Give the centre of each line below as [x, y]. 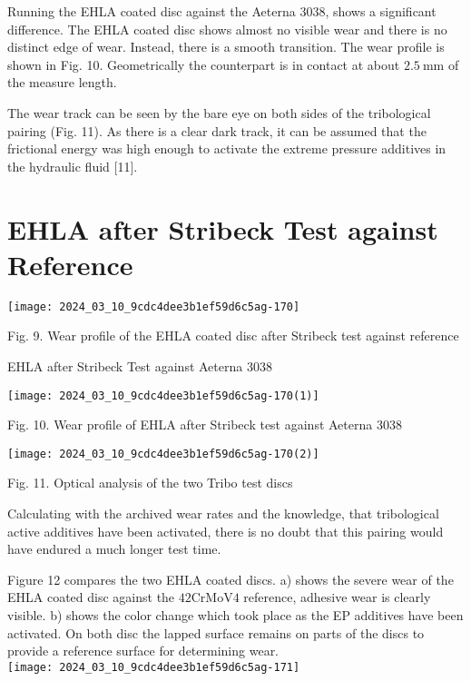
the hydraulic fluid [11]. [73, 166]
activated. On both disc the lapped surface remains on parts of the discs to [216, 632]
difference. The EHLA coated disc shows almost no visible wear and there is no [227, 29]
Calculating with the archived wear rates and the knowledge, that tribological [223, 513]
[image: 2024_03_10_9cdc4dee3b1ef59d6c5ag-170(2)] [163, 454]
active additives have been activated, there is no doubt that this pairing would [226, 531]
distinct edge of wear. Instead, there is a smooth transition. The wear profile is [226, 47]
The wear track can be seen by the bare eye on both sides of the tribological [219, 112]
